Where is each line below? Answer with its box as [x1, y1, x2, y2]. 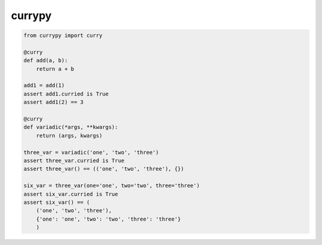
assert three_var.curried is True [23, 157, 125, 164]
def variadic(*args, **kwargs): [23, 124, 119, 131]
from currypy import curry [23, 32, 103, 39]
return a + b [36, 66, 75, 72]
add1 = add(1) [23, 82, 65, 89]
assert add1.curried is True [23, 90, 109, 97]
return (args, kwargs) [36, 132, 103, 139]
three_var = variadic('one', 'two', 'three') [23, 149, 159, 156]
